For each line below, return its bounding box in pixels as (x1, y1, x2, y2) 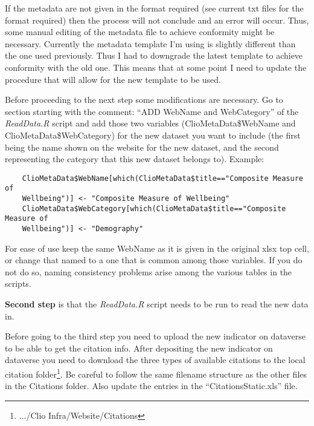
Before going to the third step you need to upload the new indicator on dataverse (5, 330, 306, 342)
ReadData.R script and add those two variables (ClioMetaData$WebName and (5, 117, 296, 129)
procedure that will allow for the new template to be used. (5, 73, 221, 85)
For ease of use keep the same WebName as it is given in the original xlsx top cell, (5, 241, 309, 254)
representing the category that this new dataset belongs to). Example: (5, 152, 264, 165)
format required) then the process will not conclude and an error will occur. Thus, (5, 13, 309, 26)
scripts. (5, 277, 31, 290)
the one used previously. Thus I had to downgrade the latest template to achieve (5, 49, 303, 62)
